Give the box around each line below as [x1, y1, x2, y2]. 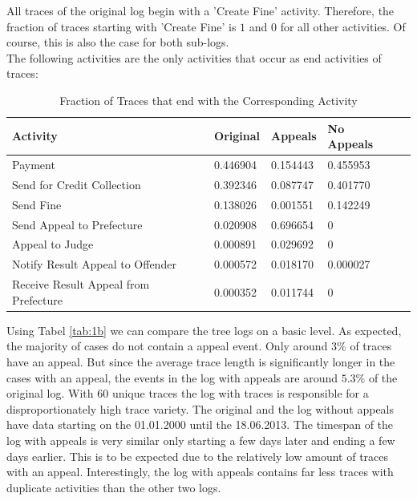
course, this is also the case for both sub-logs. [6, 34, 229, 51]
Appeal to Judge [12, 236, 94, 253]
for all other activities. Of [280, 18, 406, 34]
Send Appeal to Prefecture [12, 216, 143, 232]
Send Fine [12, 196, 62, 212]
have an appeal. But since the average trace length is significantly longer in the [6, 353, 395, 370]
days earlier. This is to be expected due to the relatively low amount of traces [6, 447, 389, 464]
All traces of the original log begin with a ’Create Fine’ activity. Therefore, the [6, 2, 395, 18]
